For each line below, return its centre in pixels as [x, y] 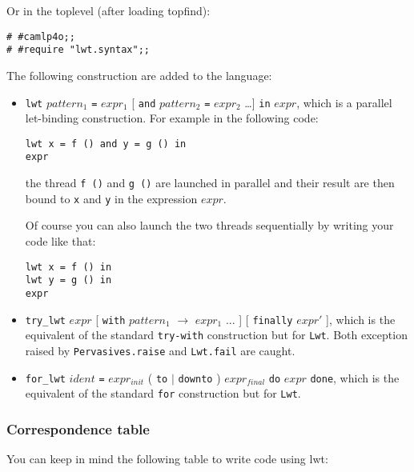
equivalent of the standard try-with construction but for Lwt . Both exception [216, 335]
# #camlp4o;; [41, 36]
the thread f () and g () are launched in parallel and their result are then [210, 183]
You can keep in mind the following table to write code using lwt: [167, 459]
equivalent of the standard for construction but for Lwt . [163, 393]
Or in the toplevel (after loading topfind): [109, 10]
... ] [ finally [259, 319]
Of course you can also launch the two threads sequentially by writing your [209, 225]
